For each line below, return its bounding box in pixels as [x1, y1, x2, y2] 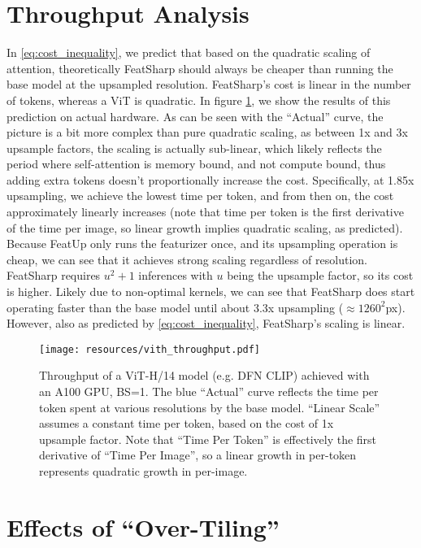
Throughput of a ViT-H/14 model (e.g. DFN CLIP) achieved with [39, 367, 370, 384]
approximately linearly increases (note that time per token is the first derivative [7, 203, 404, 220]
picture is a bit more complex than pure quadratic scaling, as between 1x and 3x [7, 124, 408, 141]
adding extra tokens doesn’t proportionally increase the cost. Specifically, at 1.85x [7, 171, 414, 188]
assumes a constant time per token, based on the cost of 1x [39, 415, 334, 432]
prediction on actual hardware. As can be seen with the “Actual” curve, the [7, 107, 384, 124]
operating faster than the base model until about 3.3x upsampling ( [7, 298, 344, 315]
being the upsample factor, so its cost [227, 267, 414, 284]
